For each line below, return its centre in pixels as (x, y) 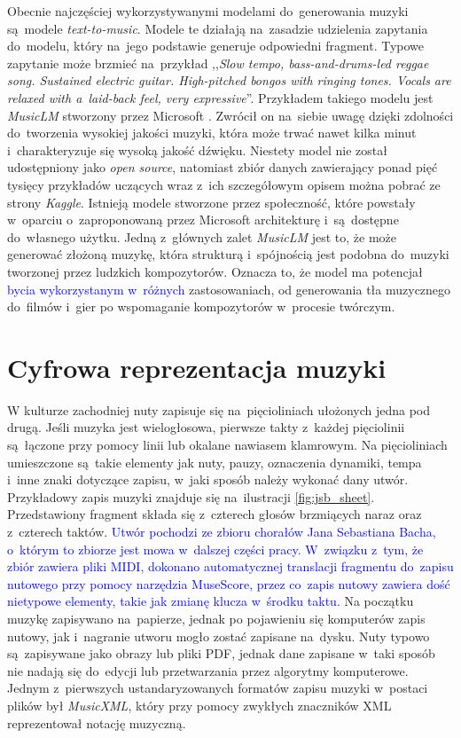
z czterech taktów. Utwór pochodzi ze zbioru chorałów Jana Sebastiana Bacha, (222, 531)
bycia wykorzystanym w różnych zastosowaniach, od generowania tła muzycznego (229, 289)
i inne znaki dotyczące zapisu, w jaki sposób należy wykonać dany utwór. (208, 479)
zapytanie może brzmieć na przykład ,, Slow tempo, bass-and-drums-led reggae (218, 63)
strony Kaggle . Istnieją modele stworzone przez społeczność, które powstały (211, 202)
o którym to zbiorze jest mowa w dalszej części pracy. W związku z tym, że (215, 549)
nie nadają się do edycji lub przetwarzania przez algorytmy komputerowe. (208, 670)
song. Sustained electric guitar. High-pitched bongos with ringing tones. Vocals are (229, 80)
